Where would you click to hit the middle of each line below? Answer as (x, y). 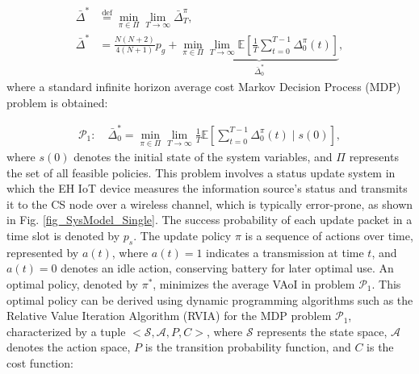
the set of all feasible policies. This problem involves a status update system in (201, 172)
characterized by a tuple (66, 331)
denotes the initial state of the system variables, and (203, 157)
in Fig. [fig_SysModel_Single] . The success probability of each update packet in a (209, 220)
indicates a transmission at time (285, 252)
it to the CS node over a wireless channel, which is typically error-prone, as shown (210, 204)
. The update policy (182, 236)
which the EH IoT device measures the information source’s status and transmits (207, 188)
